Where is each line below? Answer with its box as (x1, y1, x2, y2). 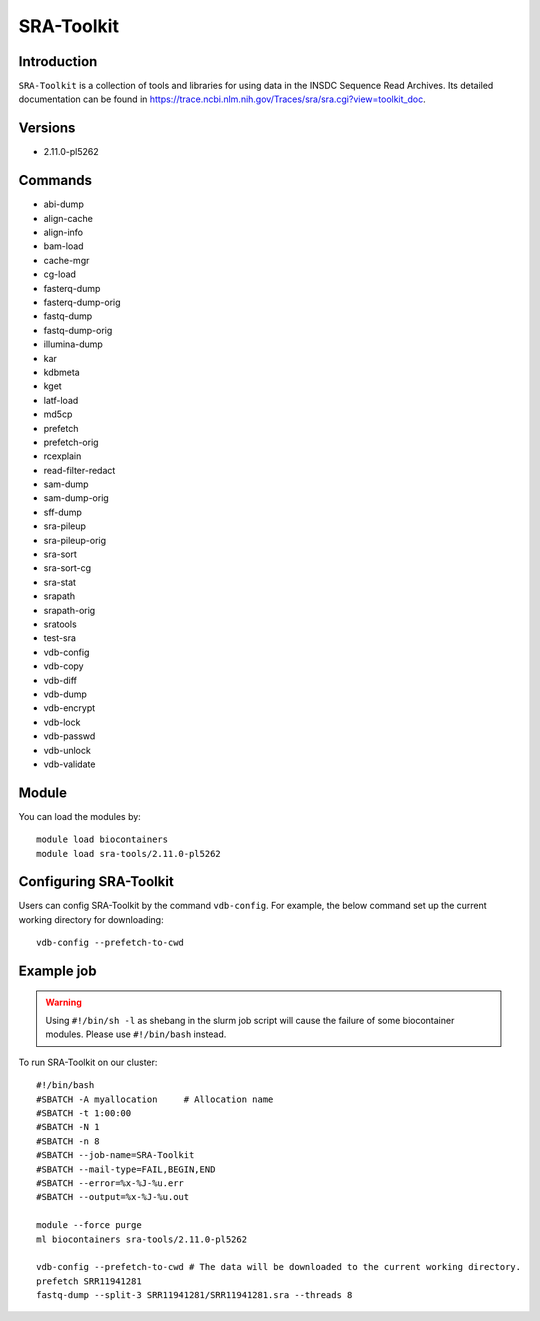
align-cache (43, 212, 94, 224)
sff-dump (43, 506, 82, 518)
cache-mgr (43, 254, 90, 266)
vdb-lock (43, 716, 81, 728)
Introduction (18, 53, 98, 70)
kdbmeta (43, 366, 80, 378)
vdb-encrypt (43, 702, 96, 714)
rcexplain (43, 450, 82, 462)
